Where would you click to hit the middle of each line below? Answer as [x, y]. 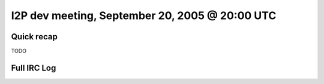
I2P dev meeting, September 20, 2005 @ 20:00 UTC [144, 15]
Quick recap [34, 37]
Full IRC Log [34, 68]
